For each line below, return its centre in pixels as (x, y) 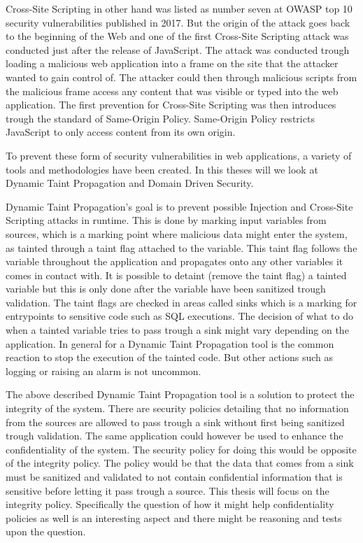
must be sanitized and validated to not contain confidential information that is (174, 477)
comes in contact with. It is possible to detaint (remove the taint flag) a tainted (176, 275)
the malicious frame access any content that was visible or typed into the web (172, 91)
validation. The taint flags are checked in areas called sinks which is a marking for (181, 302)
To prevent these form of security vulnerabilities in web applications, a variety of (179, 155)
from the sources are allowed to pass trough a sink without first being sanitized (175, 422)
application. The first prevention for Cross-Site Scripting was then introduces (171, 105)
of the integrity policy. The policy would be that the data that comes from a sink (180, 463)
